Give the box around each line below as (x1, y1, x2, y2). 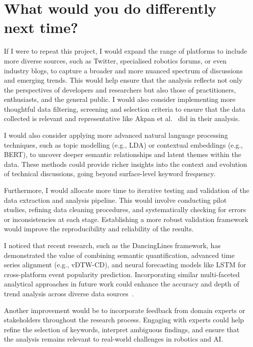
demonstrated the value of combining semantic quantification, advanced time (4, 250, 235, 260)
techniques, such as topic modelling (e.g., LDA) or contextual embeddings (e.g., (4, 139, 243, 150)
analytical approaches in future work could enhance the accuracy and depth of (4, 279, 239, 289)
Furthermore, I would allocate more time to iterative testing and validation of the (4, 185, 250, 195)
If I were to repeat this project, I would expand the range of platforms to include (4, 46, 247, 56)
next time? (4, 17, 78, 37)
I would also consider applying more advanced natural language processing (4, 130, 228, 140)
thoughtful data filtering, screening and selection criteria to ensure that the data (4, 103, 246, 114)
